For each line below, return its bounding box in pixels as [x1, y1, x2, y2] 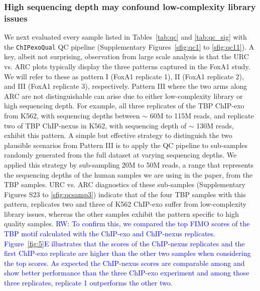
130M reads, [196, 120, 234, 130]
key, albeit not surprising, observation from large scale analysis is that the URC [4, 51, 249, 62]
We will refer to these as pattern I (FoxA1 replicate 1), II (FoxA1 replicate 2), [4, 71, 244, 81]
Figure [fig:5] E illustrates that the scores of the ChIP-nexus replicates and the [4, 238, 245, 248]
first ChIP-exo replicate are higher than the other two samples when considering [4, 248, 251, 258]
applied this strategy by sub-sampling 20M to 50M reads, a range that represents [4, 159, 253, 170]
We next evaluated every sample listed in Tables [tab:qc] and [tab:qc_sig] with [4, 32, 247, 42]
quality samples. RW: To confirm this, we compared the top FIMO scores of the [4, 218, 250, 229]
